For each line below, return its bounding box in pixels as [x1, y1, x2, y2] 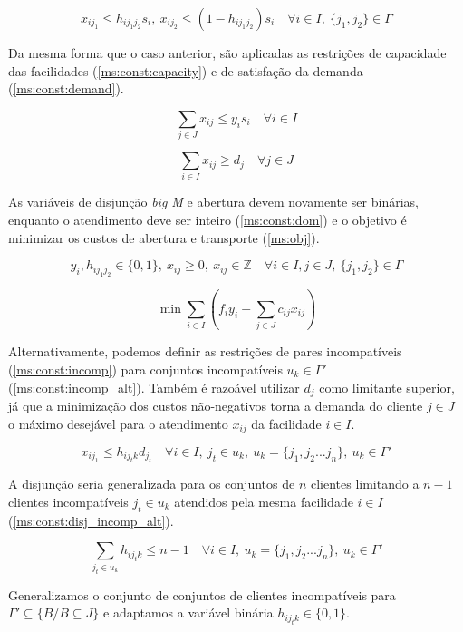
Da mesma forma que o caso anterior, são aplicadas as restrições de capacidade [8, 44, 447, 62]
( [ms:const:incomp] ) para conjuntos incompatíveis [8, 359, 283, 378]
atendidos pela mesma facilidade [174, 492, 353, 511]
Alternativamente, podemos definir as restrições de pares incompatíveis [8, 342, 402, 361]
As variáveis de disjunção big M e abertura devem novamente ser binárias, [8, 192, 419, 211]
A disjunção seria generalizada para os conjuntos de [8, 474, 295, 493]
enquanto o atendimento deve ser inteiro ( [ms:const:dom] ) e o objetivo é [8, 210, 407, 229]
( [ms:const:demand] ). [8, 79, 124, 98]
